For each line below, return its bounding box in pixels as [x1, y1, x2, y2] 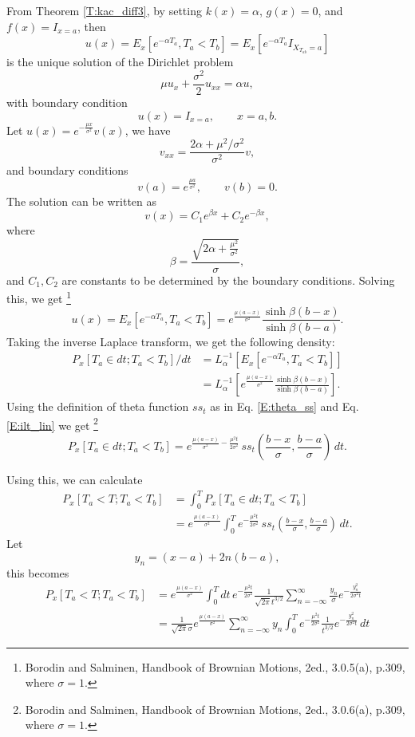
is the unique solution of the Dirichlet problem [6, 53, 234, 70]
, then [77, 18, 106, 34]
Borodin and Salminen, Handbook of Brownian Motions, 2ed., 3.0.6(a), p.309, [25, 700, 405, 717]
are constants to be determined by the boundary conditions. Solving [61, 271, 395, 288]
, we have [125, 121, 171, 138]
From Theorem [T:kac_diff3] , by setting [6, 2, 202, 18]
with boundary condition [6, 93, 128, 110]
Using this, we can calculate [6, 471, 143, 487]
